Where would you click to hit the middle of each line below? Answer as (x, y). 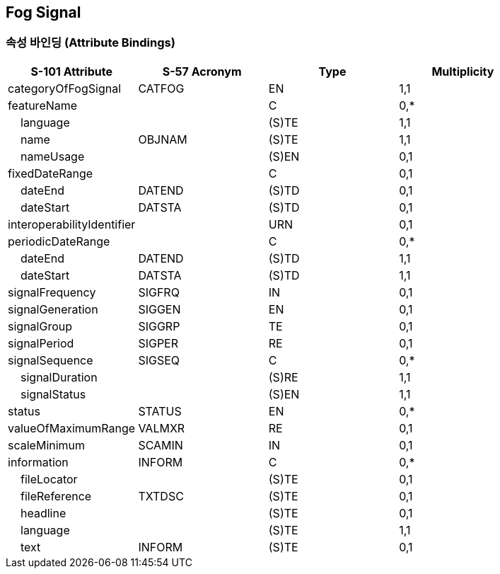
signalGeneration (53, 309)
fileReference (56, 496)
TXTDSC (161, 496)
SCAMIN (161, 445)
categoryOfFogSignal (64, 88)
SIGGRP (159, 326)
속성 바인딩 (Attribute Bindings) (91, 43)
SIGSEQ (159, 360)
